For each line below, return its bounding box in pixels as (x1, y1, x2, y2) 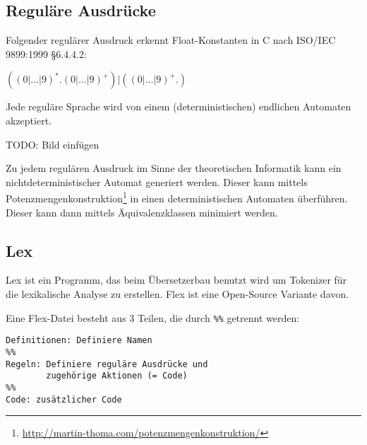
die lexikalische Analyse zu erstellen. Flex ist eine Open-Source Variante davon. (6, 287, 349, 301)
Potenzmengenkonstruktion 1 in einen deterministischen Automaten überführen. (6, 189, 348, 206)
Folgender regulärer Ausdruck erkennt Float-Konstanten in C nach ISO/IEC (6, 33, 336, 47)
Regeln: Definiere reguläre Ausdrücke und (6, 359, 208, 369)
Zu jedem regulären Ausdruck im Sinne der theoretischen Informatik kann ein (6, 161, 342, 175)
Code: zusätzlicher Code (6, 394, 122, 405)
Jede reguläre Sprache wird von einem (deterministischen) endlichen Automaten (6, 99, 351, 114)
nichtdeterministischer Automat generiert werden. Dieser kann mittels (6, 174, 308, 189)
